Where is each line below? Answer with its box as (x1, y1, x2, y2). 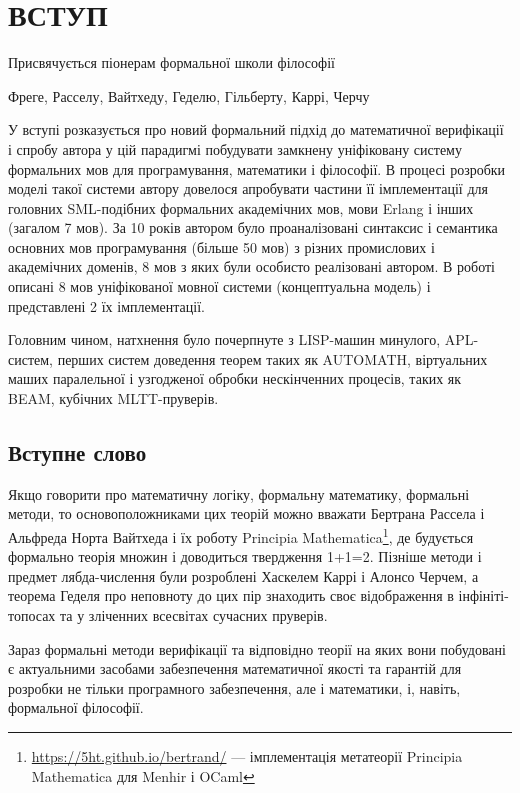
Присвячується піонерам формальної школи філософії (8, 52, 335, 73)
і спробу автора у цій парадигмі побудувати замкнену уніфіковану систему (8, 138, 462, 159)
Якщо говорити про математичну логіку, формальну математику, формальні (8, 483, 470, 504)
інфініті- (458, 585, 509, 606)
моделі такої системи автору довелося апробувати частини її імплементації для (8, 178, 488, 199)
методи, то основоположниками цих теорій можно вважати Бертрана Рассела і (8, 503, 485, 524)
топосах (8, 605, 56, 626)
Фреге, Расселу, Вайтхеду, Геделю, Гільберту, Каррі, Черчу (8, 85, 370, 106)
